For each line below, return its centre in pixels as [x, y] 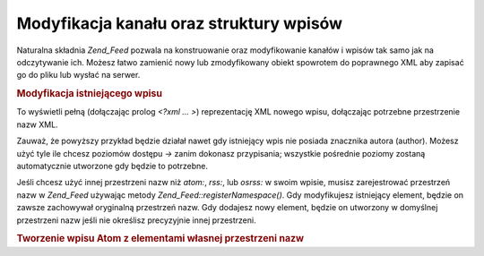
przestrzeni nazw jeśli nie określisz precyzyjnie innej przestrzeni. [136, 220]
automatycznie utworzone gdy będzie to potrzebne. [112, 166]
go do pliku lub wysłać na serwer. [78, 75]
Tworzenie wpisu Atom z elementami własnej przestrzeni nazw [160, 239]
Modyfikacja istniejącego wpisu [90, 94]
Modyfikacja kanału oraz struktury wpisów [180, 23]
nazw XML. [37, 124]
